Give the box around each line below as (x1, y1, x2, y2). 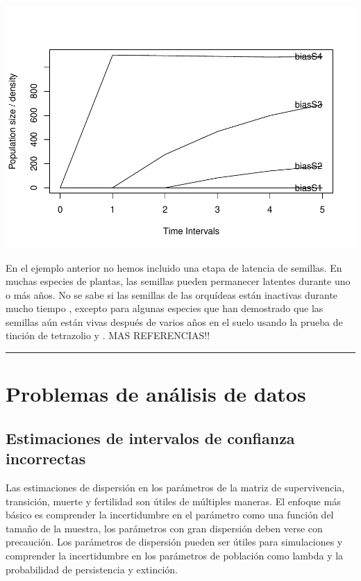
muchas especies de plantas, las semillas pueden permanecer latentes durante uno (6, 274, 351, 288)
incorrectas (6, 448, 86, 469)
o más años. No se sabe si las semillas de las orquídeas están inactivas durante (6, 287, 338, 302)
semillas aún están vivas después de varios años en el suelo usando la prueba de (6, 314, 343, 329)
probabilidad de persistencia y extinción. (6, 562, 178, 576)
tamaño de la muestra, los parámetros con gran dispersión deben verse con (6, 521, 323, 535)
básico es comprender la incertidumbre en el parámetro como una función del (6, 507, 334, 522)
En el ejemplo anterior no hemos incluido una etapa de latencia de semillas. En (6, 260, 342, 275)
